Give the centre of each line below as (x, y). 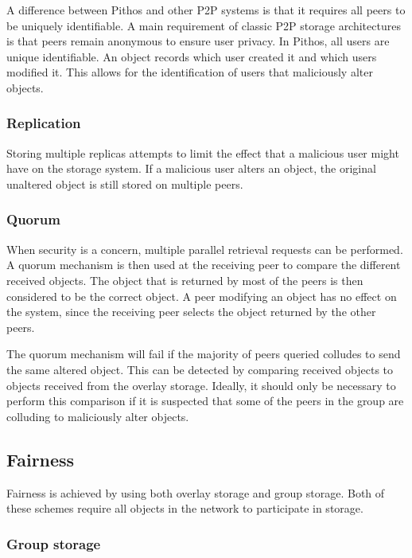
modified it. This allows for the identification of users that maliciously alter (190, 72)
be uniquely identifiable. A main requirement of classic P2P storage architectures (204, 25)
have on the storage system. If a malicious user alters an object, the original (191, 168)
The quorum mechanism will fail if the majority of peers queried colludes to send (204, 354)
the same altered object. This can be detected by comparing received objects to (200, 369)
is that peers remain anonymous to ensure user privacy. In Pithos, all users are (198, 41)
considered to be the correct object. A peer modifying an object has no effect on (202, 296)
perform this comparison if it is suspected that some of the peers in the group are (205, 401)
